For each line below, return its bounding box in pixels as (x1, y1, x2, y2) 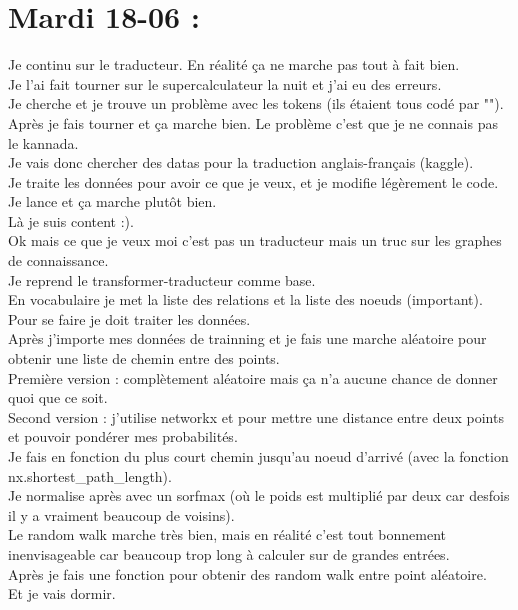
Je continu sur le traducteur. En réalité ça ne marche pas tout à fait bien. (8, 54, 460, 75)
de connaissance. (8, 250, 109, 271)
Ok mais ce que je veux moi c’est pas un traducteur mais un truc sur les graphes (8, 230, 502, 251)
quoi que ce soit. (8, 387, 108, 408)
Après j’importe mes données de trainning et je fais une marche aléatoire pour (8, 328, 487, 349)
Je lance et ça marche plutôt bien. (8, 191, 217, 212)
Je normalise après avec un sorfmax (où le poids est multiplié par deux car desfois (8, 485, 510, 506)
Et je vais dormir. (8, 583, 116, 604)
